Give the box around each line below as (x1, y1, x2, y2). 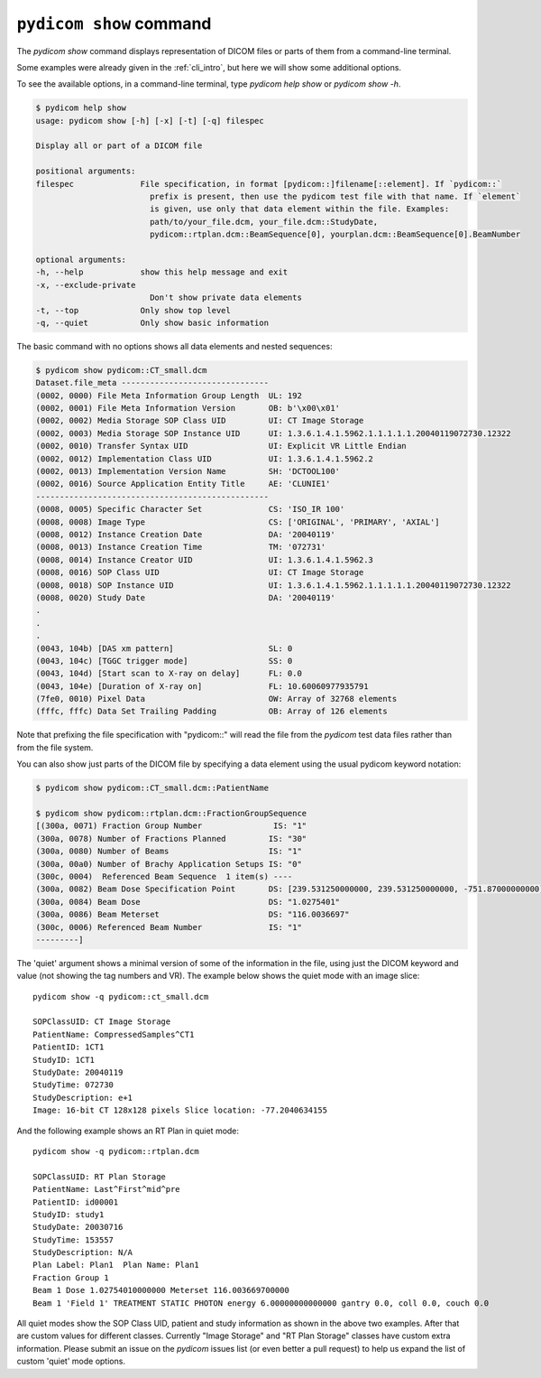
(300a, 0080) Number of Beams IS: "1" (35, 846, 302, 857)
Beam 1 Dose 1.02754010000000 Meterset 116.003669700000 (32, 1285, 290, 1296)
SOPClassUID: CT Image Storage (32, 1017, 171, 1027)
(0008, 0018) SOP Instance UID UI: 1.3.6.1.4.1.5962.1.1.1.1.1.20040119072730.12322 (35, 580, 511, 591)
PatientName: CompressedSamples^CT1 (32, 1029, 195, 1039)
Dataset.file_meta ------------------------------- (35, 377, 270, 388)
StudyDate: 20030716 (32, 1222, 124, 1233)
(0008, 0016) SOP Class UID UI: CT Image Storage (35, 567, 364, 578)
